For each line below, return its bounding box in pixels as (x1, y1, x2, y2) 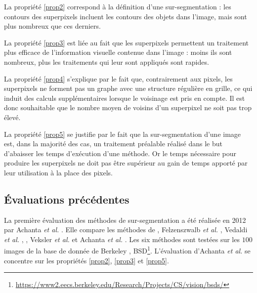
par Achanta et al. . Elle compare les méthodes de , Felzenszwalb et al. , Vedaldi (4, 224, 248, 235)
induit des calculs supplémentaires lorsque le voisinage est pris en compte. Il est (4, 92, 245, 103)
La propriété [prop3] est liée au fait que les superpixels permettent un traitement (4, 37, 249, 47)
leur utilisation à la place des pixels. (4, 167, 113, 177)
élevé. (4, 112, 21, 122)
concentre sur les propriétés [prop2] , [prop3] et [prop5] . (4, 255, 169, 265)
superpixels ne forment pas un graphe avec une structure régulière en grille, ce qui (4, 83, 253, 93)
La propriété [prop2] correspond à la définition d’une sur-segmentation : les (4, 1, 231, 11)
